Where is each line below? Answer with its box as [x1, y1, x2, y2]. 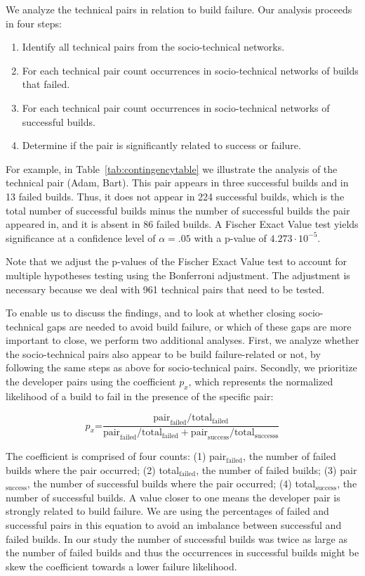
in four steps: [6, 15, 62, 30]
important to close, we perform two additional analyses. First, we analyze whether [6, 333, 359, 347]
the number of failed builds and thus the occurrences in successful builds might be [6, 545, 359, 560]
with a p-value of [194, 230, 267, 245]
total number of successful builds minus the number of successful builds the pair [6, 203, 350, 217]
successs [254, 432, 279, 440]
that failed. [22, 77, 70, 91]
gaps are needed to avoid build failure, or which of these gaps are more [46, 319, 352, 333]
